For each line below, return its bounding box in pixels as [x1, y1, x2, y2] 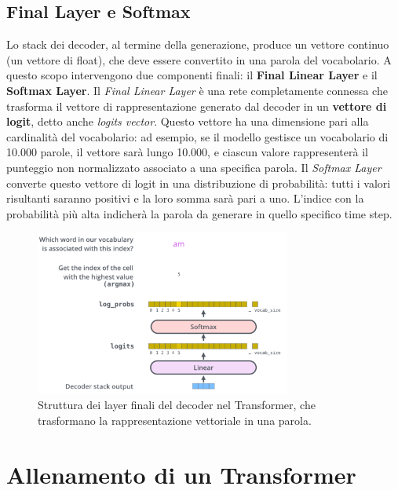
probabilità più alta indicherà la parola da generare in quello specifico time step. [6, 205, 393, 221]
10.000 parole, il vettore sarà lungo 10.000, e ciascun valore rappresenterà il [6, 144, 368, 160]
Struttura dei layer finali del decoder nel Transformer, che [38, 397, 316, 413]
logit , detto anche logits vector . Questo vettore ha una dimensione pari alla [6, 113, 369, 130]
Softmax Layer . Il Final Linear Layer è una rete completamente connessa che [6, 82, 388, 98]
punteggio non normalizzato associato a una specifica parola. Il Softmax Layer [6, 159, 382, 175]
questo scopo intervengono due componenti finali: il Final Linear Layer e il [6, 67, 378, 83]
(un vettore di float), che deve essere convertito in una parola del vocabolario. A [6, 51, 392, 68]
